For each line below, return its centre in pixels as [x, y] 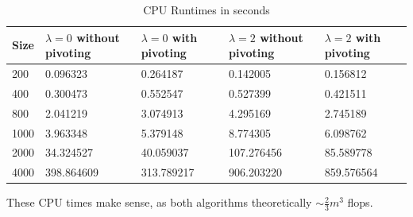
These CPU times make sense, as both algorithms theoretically [159, 202]
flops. [360, 202]
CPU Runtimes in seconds [206, 10]
